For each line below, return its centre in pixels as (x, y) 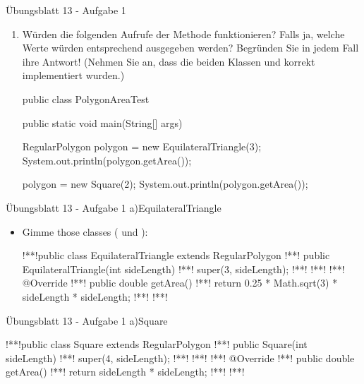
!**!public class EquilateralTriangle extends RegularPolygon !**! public (176, 255)
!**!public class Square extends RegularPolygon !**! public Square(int (157, 344)
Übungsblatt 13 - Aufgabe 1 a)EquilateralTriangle (114, 207)
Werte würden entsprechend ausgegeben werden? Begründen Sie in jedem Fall (190, 48)
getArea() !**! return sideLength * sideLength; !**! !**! (125, 372)
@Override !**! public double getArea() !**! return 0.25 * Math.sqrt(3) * (180, 283)
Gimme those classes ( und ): (85, 231)
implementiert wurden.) (73, 75)
